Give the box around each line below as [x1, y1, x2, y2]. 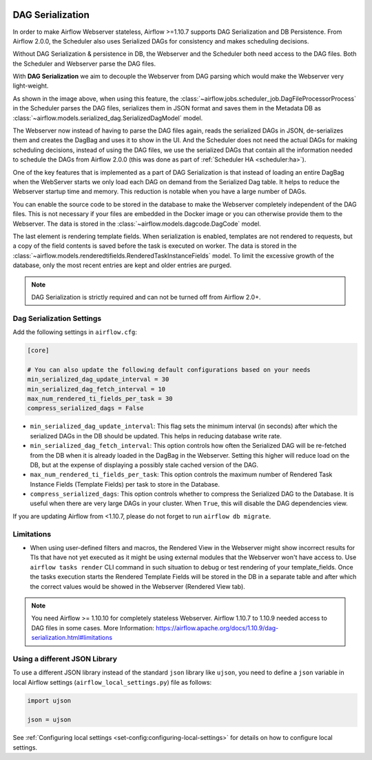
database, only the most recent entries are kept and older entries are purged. [12, 261, 232, 269]
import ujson [27, 696, 72, 704]
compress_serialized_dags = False [27, 405, 144, 412]
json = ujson [27, 716, 72, 724]
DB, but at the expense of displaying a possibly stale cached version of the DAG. [30, 460, 258, 469]
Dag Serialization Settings [12, 313, 102, 323]
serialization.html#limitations [31, 634, 113, 642]
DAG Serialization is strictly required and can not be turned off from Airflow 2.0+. [31, 293, 261, 301]
